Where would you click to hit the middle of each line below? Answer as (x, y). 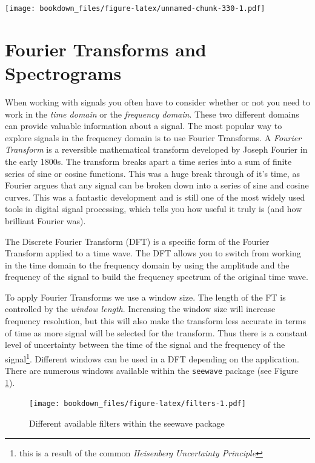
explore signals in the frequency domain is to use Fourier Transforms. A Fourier (153, 137)
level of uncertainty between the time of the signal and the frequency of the (145, 345)
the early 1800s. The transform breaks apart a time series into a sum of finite (148, 161)
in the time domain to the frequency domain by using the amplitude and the (147, 265)
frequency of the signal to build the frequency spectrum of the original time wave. (157, 277)
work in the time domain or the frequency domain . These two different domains (152, 114)
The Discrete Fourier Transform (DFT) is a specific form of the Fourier (137, 241)
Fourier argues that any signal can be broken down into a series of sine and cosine (157, 185)
